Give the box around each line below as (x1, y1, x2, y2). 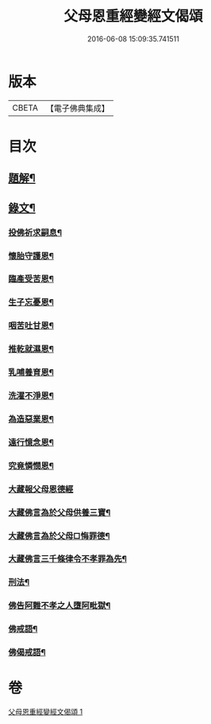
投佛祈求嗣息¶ (8, 227, 62, 238)
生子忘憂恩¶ (8, 297, 54, 308)
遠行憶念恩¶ (8, 437, 54, 448)
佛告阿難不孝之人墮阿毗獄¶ (8, 600, 111, 611)
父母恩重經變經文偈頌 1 (8, 707, 83, 717)
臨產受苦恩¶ (8, 274, 54, 285)
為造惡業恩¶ (8, 413, 54, 424)
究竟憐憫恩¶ (8, 460, 54, 471)
